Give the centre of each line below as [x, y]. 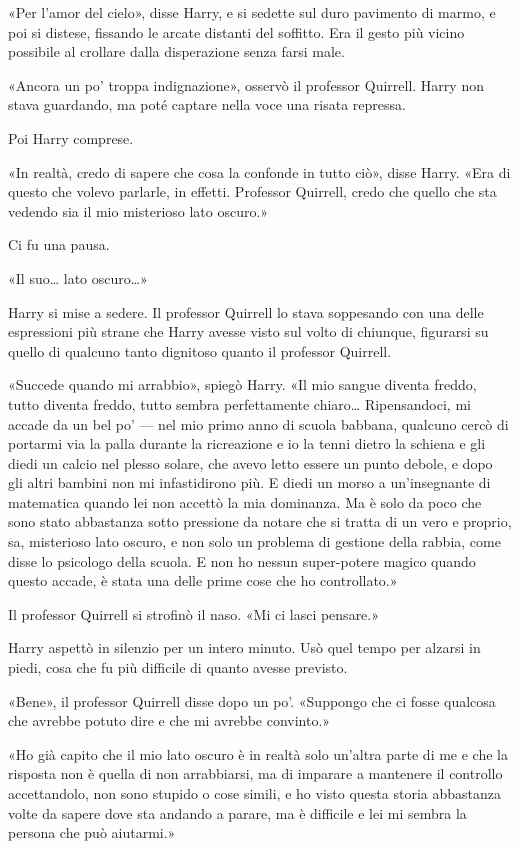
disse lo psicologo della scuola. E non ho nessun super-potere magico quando [242, 560]
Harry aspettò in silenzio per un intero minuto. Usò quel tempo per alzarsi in [244, 647]
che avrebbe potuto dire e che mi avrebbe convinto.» [169, 720]
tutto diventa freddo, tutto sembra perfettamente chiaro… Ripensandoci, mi [239, 403]
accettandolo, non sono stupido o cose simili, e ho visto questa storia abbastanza [254, 793]
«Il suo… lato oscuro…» [78, 277]
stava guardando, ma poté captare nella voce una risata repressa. [207, 104]
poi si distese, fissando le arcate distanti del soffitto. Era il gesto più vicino [236, 31]
